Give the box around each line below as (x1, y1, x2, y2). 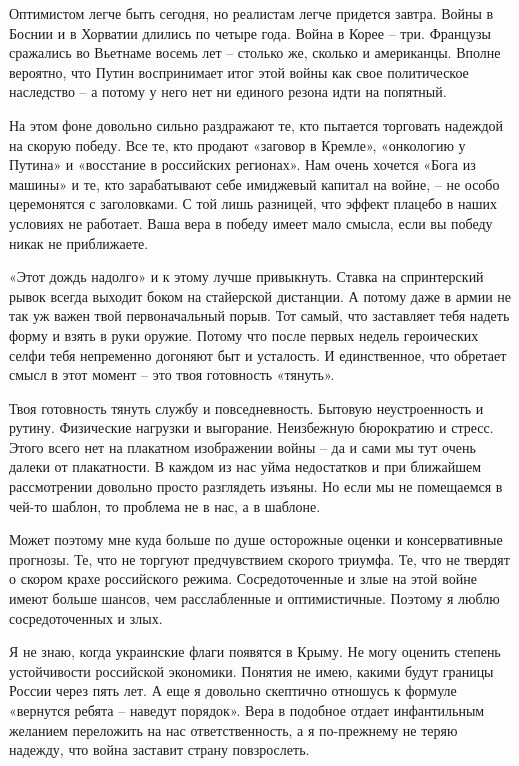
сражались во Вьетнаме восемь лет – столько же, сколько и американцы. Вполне (9, 42, 501, 63)
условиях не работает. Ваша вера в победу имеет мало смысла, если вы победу (9, 212, 493, 233)
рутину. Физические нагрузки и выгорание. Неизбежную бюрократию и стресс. (9, 417, 494, 438)
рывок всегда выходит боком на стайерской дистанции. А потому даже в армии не (9, 285, 512, 306)
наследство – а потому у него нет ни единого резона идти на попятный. (9, 81, 447, 102)
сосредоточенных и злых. (9, 607, 163, 628)
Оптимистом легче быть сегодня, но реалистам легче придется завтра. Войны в (9, 3, 494, 23)
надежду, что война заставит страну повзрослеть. (9, 739, 310, 760)
